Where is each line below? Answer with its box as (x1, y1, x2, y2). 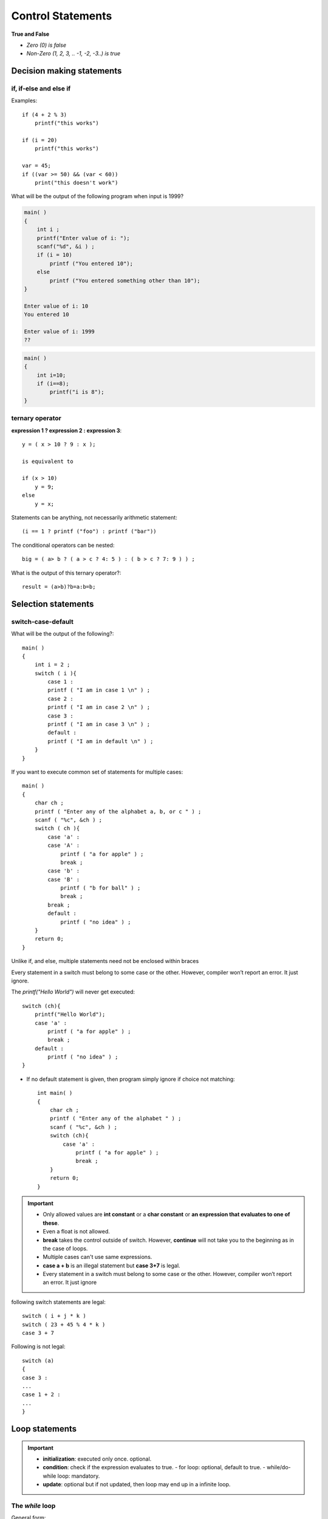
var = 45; (22, 162, 51, 170)
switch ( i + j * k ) (22, 1312, 86, 1320)
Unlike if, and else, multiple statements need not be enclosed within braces (11, 958, 199, 965)
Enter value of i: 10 (24, 303, 89, 309)
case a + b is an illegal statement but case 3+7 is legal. (43, 1261, 180, 1269)
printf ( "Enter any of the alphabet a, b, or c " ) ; (34, 808, 202, 815)
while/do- (266, 1464, 291, 1471)
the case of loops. (43, 1244, 88, 1252)
